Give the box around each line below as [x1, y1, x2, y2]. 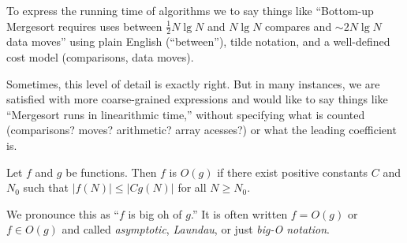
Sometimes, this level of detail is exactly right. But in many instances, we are [6, 75, 380, 92]
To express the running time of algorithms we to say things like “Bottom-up [6, 2, 374, 18]
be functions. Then [65, 163, 157, 180]
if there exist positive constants [217, 163, 368, 180]
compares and [265, 17, 332, 34]
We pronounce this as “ [6, 205, 119, 222]
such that [23, 179, 69, 196]
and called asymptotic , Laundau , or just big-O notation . [62, 221, 330, 237]
